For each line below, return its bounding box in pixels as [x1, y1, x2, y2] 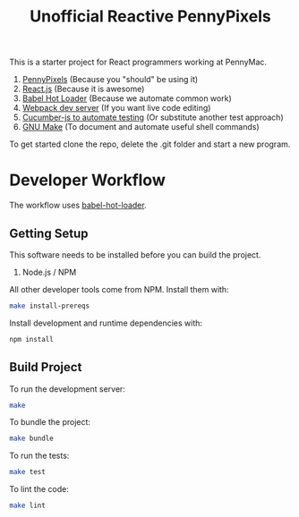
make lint [9, 501, 47, 511]
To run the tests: [9, 450, 70, 462]
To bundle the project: [9, 417, 91, 428]
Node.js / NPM [21, 267, 77, 277]
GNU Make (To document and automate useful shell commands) [21, 122, 260, 132]
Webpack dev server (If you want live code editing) [21, 103, 211, 114]
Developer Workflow [9, 170, 166, 191]
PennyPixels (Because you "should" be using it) [21, 74, 199, 85]
